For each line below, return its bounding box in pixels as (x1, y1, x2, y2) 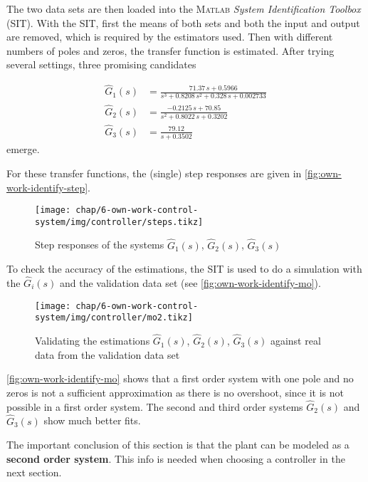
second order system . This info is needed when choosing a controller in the (6, 451, 345, 466)
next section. (6, 465, 62, 480)
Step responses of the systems (35, 237, 164, 252)
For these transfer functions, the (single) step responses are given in (6, 165, 302, 180)
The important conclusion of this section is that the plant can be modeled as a (6, 437, 349, 452)
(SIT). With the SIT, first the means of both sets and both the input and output (6, 15, 360, 30)
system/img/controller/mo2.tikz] (35, 313, 193, 323)
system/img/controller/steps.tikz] (35, 216, 204, 227)
